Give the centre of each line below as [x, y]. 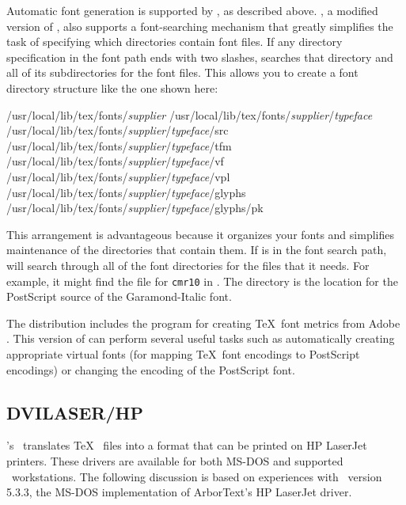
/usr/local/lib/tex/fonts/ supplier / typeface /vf [115, 161]
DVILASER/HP [75, 412]
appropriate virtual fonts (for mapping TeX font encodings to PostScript [183, 353]
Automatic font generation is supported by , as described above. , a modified [192, 10]
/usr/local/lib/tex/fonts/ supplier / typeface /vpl [118, 176]
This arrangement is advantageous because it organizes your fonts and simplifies [200, 234]
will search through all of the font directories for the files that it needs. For [188, 265]
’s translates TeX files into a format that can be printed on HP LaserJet [187, 445]
